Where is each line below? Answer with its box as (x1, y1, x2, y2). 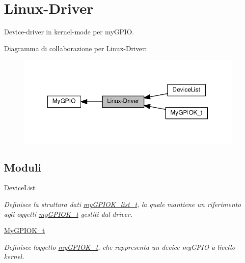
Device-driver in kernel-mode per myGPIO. (4, 27, 134, 37)
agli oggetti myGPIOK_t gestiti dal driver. (4, 208, 133, 219)
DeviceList (4, 182, 36, 193)
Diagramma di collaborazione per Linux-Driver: (4, 43, 147, 53)
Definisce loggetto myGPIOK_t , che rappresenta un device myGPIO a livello (4, 241, 235, 252)
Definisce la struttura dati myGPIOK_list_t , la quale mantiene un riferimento (4, 199, 241, 209)
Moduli (4, 159, 41, 175)
